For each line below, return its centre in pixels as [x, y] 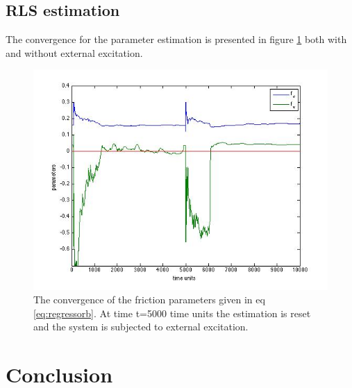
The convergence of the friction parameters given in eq [149, 300]
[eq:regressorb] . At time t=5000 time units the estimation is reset [172, 313]
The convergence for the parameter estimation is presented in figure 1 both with [176, 39]
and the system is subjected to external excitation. [141, 327]
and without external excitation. [74, 52]
